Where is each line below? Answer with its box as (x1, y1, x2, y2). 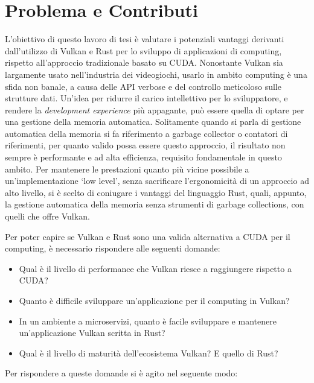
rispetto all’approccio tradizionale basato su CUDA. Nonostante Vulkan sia (5, 56, 283, 69)
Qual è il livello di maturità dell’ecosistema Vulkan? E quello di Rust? (19, 346, 278, 359)
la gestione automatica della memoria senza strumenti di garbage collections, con (5, 198, 304, 210)
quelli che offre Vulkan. (5, 210, 90, 223)
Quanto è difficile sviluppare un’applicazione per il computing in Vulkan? (19, 294, 290, 306)
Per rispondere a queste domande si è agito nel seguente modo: (5, 367, 238, 379)
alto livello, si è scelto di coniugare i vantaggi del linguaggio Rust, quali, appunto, (5, 186, 307, 198)
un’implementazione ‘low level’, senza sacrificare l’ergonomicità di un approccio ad (5, 174, 309, 187)
